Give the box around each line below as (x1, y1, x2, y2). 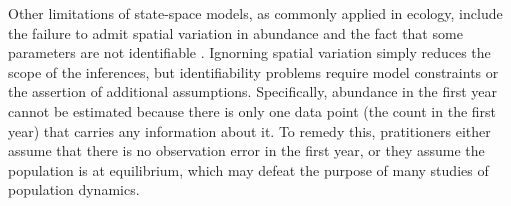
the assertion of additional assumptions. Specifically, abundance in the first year (8, 81, 498, 102)
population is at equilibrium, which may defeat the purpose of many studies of (8, 159, 489, 180)
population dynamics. (8, 179, 140, 200)
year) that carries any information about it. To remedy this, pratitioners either (8, 120, 491, 141)
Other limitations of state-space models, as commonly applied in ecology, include (8, 3, 503, 23)
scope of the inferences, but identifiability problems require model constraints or (8, 61, 499, 82)
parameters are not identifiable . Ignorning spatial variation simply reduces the (8, 42, 491, 63)
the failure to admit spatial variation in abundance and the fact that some (8, 22, 463, 43)
